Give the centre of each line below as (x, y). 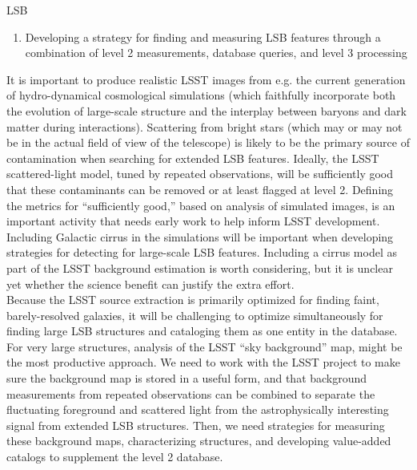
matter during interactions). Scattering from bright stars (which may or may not (204, 126)
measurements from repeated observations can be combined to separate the (191, 393)
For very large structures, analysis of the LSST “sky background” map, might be (204, 346)
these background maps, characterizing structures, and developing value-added (199, 441)
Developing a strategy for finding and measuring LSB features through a (203, 36)
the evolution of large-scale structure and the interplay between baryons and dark (206, 110)
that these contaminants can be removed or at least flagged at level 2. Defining (200, 189)
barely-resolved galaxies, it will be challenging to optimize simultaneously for (195, 315)
